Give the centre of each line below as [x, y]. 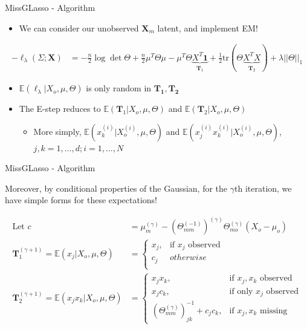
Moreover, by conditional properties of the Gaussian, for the [116, 188]
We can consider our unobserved [79, 28]
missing [274, 311]
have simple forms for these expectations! [81, 200]
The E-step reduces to [60, 109]
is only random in [119, 88]
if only [241, 291]
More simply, [57, 131]
